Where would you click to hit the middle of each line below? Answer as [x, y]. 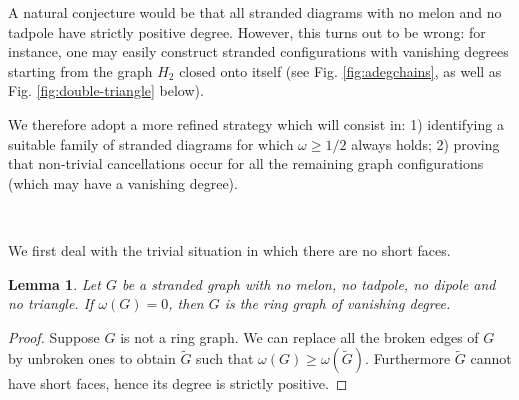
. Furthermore [408, 358]
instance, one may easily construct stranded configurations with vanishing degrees [258, 51]
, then [186, 303]
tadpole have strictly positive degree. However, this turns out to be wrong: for [247, 31]
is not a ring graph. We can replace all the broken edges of [299, 336]
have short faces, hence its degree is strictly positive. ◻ [178, 383]
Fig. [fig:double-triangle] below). [106, 90]
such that [225, 358]
